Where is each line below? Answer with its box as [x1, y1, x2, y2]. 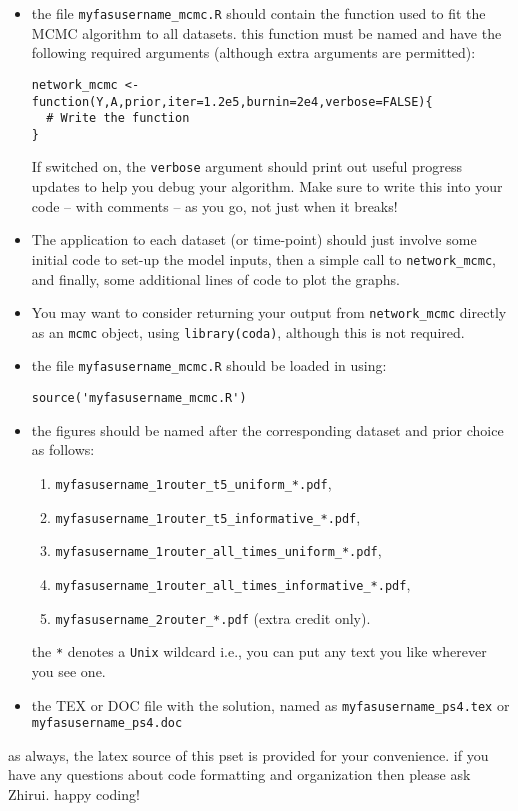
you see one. [31, 660, 106, 681]
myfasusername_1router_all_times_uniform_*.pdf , [55, 540, 382, 561]
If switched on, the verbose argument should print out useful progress [31, 156, 463, 177]
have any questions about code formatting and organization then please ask [8, 764, 471, 785]
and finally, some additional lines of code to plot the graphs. [31, 268, 400, 289]
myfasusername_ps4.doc [31, 716, 183, 731]
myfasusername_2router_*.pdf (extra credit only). [55, 607, 371, 628]
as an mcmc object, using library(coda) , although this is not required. [31, 321, 465, 342]
